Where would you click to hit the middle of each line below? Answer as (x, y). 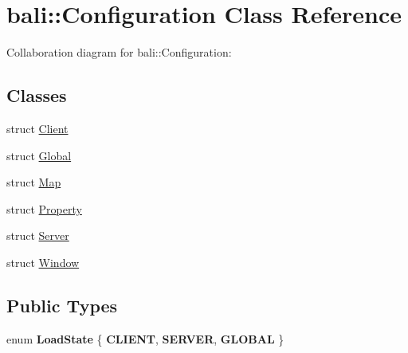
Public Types (62, 305)
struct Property (44, 208)
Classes (37, 95)
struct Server (38, 235)
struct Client (37, 128)
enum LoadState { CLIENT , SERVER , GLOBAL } (145, 338)
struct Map (34, 182)
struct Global (39, 155)
